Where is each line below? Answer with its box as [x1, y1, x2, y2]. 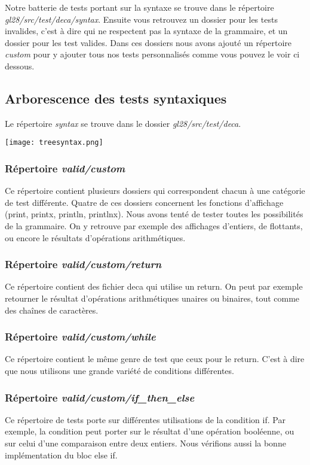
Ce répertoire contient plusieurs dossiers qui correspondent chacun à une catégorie [5, 184, 305, 197]
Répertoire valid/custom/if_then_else [5, 390, 195, 405]
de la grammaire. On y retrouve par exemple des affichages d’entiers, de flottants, [5, 220, 303, 232]
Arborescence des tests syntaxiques [5, 89, 227, 107]
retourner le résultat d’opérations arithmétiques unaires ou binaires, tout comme [5, 292, 300, 305]
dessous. [5, 59, 35, 72]
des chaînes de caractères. [5, 303, 99, 316]
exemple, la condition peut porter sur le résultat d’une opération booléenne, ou [5, 425, 294, 437]
